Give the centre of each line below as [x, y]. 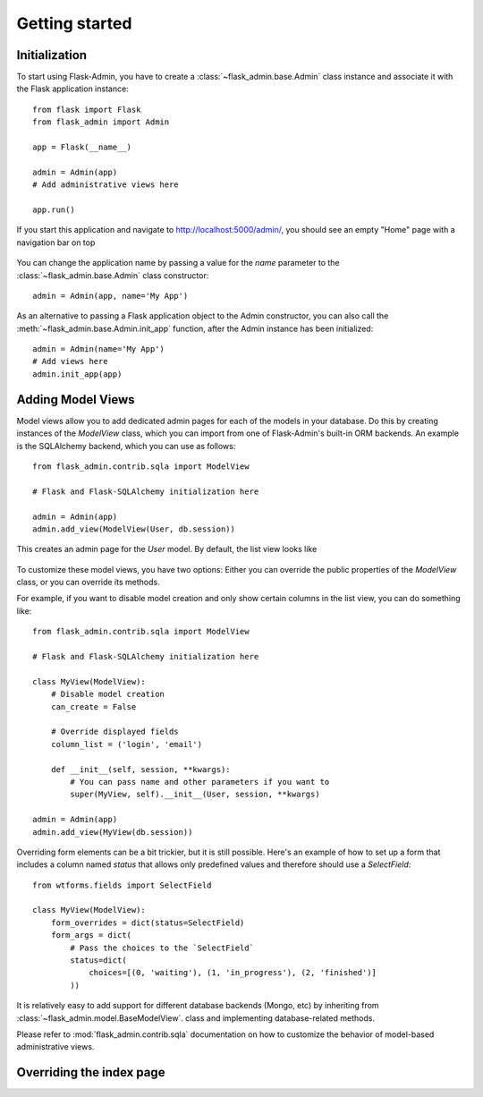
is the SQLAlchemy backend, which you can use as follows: [126, 446]
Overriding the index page [91, 1072]
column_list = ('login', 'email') [127, 744]
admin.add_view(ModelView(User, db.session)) [134, 529]
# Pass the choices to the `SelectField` [162, 948]
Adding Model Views [76, 400]
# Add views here [70, 361]
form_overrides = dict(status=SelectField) [148, 923]
